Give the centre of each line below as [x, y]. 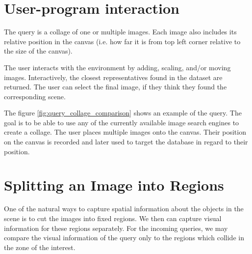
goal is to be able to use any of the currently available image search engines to [122, 122]
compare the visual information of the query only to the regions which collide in [124, 238]
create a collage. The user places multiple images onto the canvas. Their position [125, 132]
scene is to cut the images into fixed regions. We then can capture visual [113, 218]
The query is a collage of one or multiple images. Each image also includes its [120, 32]
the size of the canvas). [38, 51]
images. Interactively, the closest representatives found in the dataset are [113, 77]
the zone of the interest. [40, 247]
